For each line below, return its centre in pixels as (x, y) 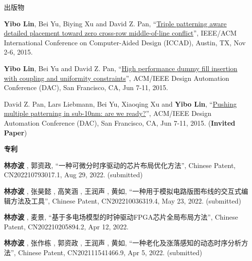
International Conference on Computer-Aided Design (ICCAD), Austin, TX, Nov (125, 42)
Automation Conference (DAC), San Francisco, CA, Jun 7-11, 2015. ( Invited (120, 122)
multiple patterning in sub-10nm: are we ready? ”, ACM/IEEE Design (108, 113)
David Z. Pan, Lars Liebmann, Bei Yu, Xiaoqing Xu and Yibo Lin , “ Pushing (120, 103)
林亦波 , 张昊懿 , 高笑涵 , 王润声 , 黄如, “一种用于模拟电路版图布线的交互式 (123, 191)
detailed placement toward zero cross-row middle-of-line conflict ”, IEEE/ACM (120, 33)
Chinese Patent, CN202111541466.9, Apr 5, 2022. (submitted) (110, 252)
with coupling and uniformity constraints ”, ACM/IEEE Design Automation (117, 78)
